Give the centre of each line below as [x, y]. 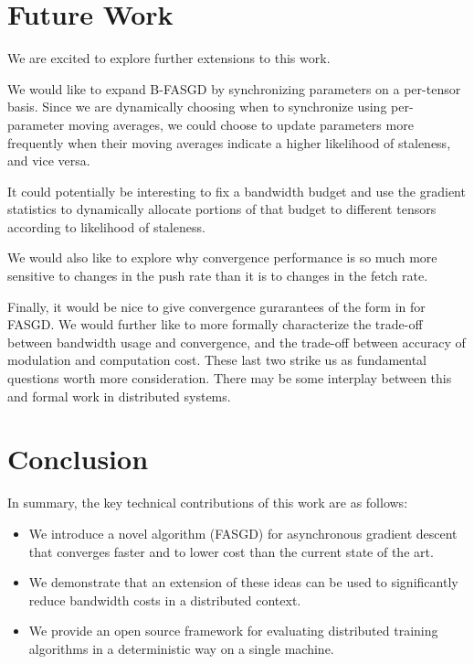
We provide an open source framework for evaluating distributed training [233, 631]
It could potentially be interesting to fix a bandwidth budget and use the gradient [237, 191]
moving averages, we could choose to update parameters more [241, 124]
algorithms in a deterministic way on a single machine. [181, 648]
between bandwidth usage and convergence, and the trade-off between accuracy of [237, 342]
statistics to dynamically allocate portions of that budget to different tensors [222, 209]
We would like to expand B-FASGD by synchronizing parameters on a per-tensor [234, 88]
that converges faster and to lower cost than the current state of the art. [231, 551]
